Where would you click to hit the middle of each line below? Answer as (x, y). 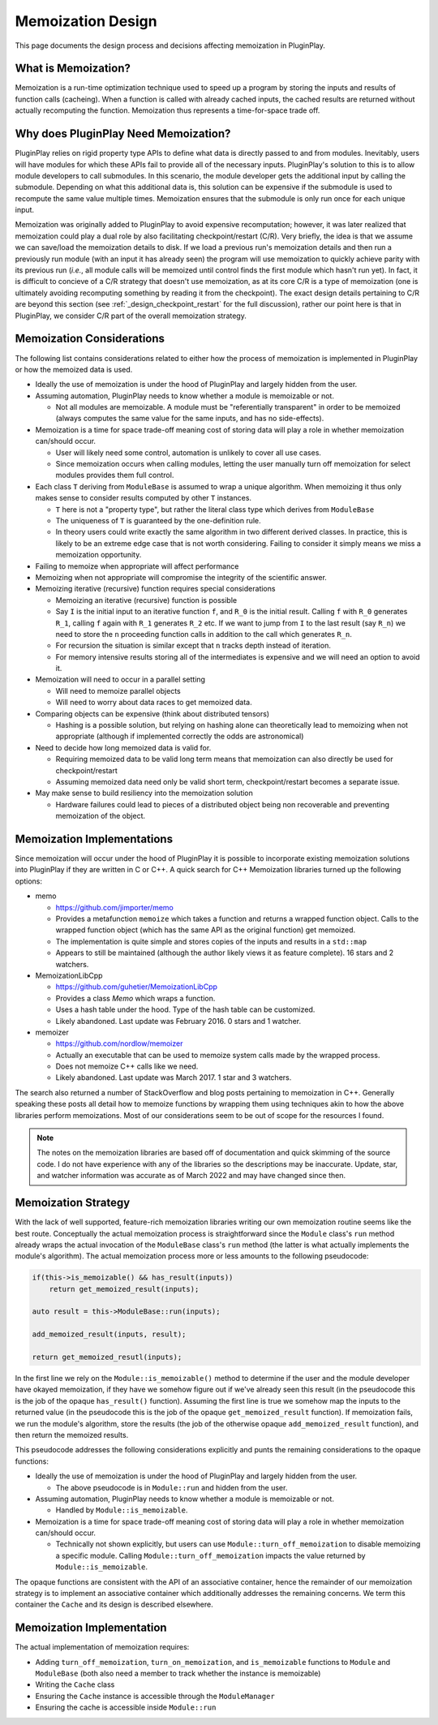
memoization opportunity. (99, 555)
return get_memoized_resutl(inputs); (107, 1357)
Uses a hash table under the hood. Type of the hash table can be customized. (185, 1009)
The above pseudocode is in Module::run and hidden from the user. (172, 1487)
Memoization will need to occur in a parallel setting (120, 680)
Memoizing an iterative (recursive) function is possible (146, 600)
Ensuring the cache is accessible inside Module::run (126, 1707)
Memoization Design (86, 21)
